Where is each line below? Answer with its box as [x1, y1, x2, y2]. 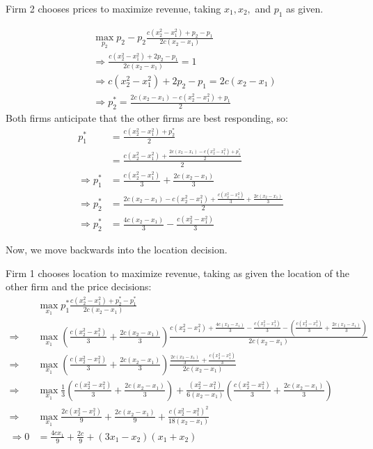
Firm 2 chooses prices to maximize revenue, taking [6, 1, 221, 15]
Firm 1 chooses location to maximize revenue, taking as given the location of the [6, 265, 349, 280]
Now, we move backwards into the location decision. [6, 242, 228, 257]
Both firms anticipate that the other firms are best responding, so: [6, 111, 288, 125]
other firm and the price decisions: [6, 279, 152, 294]
